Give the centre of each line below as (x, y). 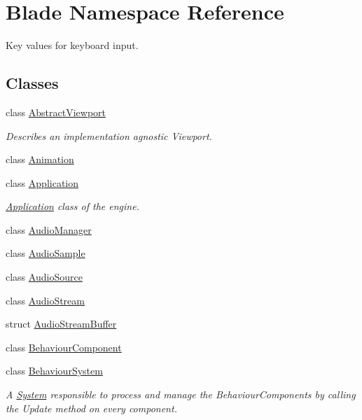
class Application (42, 182)
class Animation (40, 159)
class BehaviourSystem (54, 371)
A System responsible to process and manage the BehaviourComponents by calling (181, 394)
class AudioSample (46, 253)
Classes (32, 83)
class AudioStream (45, 300)
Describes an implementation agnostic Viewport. (109, 135)
